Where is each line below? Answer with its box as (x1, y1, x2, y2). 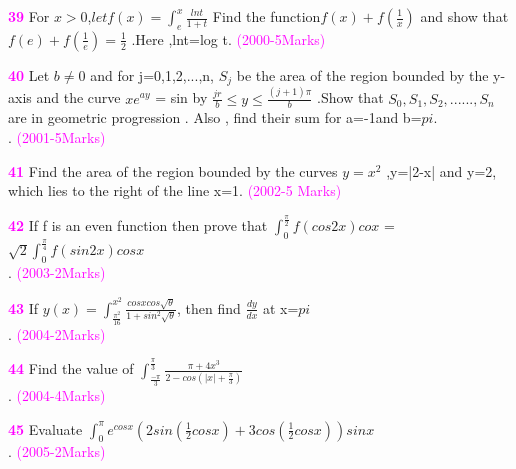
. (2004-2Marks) (8, 323, 106, 344)
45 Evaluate (8, 418, 83, 439)
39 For (8, 6, 50, 26)
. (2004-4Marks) (8, 385, 106, 406)
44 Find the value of (8, 358, 134, 379)
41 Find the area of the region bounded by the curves (8, 160, 338, 181)
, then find (177, 297, 241, 318)
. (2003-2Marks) (8, 262, 106, 283)
